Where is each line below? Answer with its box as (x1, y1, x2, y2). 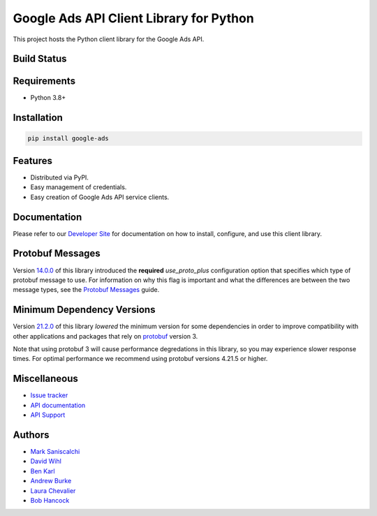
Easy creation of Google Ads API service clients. (30, 193, 170, 201)
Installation (13, 112, 63, 124)
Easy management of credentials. (30, 183, 127, 191)
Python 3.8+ (30, 94, 66, 102)
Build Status (13, 53, 67, 65)
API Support (30, 411, 66, 419)
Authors (13, 429, 50, 441)
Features (13, 154, 52, 167)
